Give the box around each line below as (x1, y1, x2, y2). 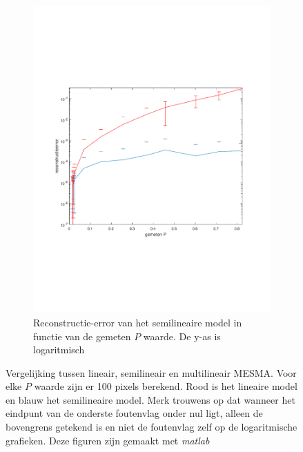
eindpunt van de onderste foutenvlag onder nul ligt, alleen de (6, 406, 263, 420)
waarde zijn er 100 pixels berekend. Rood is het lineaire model (34, 379, 297, 393)
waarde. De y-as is (143, 328, 221, 343)
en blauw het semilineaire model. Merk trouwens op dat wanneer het (6, 392, 295, 406)
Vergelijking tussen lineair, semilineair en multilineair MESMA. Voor (6, 365, 297, 380)
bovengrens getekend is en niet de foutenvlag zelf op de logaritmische (6, 420, 297, 434)
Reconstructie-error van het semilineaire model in (33, 315, 242, 329)
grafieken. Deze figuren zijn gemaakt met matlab (6, 433, 210, 447)
